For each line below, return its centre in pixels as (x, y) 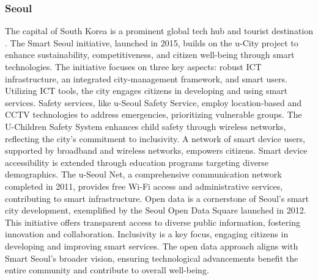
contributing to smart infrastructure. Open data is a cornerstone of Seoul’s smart (157, 198)
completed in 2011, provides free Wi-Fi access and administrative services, (144, 186)
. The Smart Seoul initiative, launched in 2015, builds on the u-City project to (152, 42)
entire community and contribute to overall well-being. (107, 270)
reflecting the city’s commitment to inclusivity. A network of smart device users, (155, 138)
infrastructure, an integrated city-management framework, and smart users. (146, 78)
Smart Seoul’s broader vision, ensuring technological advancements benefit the (152, 258)
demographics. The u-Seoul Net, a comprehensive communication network (143, 174)
